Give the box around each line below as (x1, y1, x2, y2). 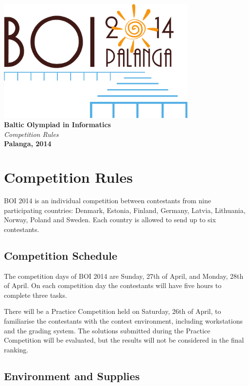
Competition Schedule (4, 248, 118, 263)
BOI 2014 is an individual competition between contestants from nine (4, 195, 211, 206)
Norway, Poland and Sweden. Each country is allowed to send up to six (4, 214, 216, 225)
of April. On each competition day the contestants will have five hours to (4, 280, 222, 290)
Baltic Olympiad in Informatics (4, 119, 111, 130)
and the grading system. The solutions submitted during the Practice (4, 325, 211, 335)
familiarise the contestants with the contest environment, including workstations (4, 316, 243, 326)
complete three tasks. (4, 289, 67, 300)
